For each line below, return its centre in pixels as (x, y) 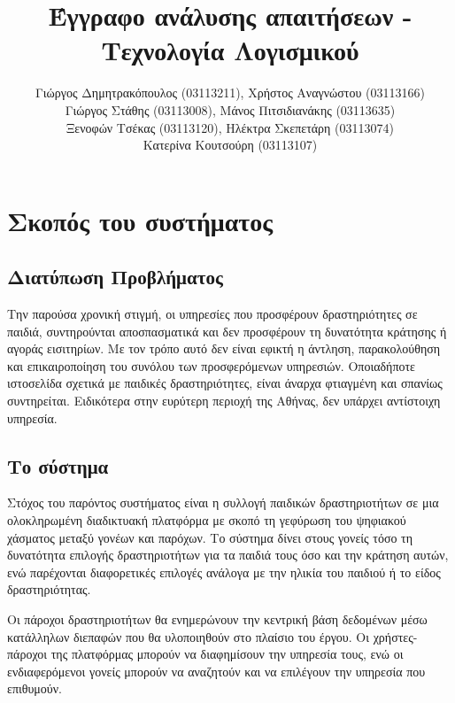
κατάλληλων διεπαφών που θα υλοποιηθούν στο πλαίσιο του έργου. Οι (188, 636)
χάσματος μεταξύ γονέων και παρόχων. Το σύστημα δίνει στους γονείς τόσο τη (210, 537)
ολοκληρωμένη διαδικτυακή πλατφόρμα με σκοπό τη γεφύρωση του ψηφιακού (207, 520)
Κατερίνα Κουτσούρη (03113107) (230, 145)
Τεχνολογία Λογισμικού (230, 50)
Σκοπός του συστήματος (140, 220)
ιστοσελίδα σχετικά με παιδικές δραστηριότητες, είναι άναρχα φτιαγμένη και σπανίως (225, 383)
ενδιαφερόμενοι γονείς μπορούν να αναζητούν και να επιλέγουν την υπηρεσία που (216, 671)
